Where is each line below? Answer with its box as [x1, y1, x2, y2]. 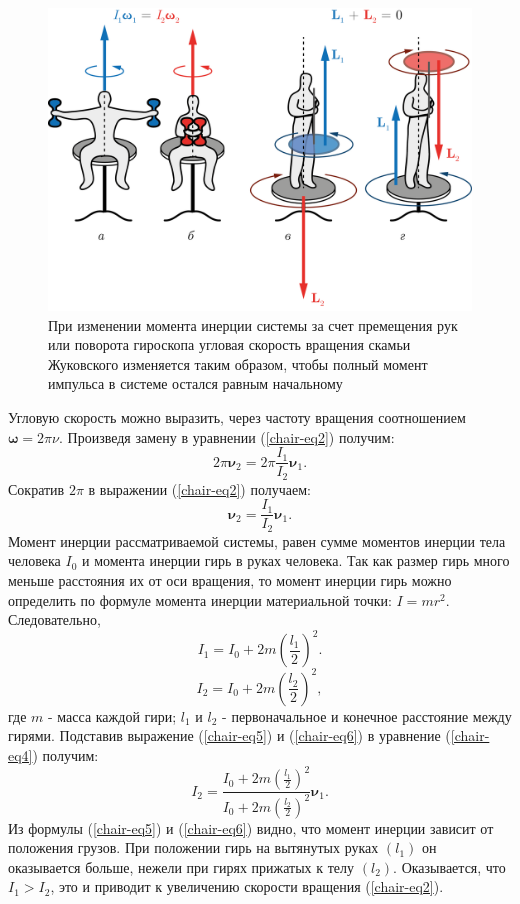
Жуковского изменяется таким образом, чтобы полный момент [48, 353, 428, 374]
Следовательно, [8, 609, 101, 630]
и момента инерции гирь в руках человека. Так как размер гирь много [81, 550, 510, 571]
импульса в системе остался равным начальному [48, 373, 343, 394]
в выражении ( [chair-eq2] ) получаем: [88, 478, 311, 499]
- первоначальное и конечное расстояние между [222, 705, 512, 726]
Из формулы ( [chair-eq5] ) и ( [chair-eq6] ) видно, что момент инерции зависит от [8, 817, 494, 838]
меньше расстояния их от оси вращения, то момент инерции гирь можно [8, 570, 452, 591]
